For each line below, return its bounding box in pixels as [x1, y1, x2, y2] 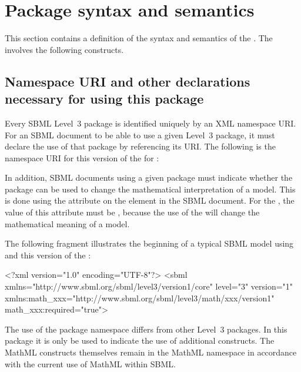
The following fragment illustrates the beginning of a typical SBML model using [5, 237, 294, 250]
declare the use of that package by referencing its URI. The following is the [5, 140, 276, 152]
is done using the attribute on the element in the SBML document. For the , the [5, 194, 295, 207]
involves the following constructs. [5, 43, 124, 55]
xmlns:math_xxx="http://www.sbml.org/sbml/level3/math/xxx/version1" [5, 291, 275, 304]
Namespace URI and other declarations [5, 72, 250, 90]
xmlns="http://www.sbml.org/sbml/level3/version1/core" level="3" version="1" [5, 280, 293, 293]
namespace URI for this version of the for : [5, 151, 159, 164]
